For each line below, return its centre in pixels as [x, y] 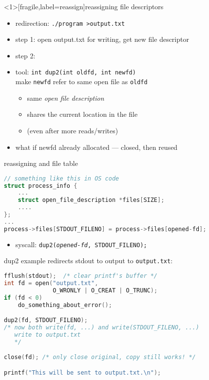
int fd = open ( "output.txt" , [51, 283]
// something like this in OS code [62, 178]
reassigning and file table [41, 163]
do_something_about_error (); [65, 305]
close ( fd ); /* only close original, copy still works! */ [100, 357]
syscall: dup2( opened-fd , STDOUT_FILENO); [81, 244]
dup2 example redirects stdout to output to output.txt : [88, 261]
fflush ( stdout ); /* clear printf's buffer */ [81, 276]
